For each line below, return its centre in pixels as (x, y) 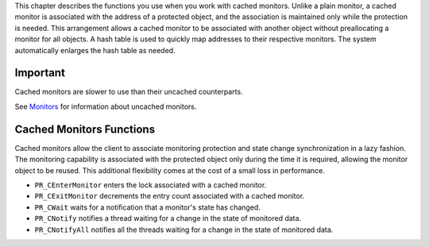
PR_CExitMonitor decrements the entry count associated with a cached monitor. (170, 196)
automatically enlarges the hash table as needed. (95, 50)
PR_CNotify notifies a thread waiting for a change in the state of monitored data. (168, 218)
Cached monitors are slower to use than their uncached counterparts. (129, 92)
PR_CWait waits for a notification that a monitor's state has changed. (148, 207)
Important (40, 73)
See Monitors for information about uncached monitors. (106, 106)
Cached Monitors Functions (85, 129)
